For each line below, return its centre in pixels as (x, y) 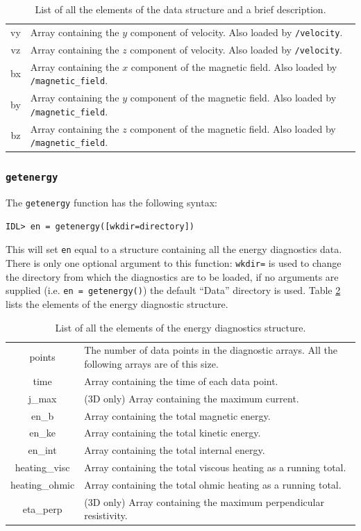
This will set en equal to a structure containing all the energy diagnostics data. (174, 249)
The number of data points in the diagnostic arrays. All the (211, 350)
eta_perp (42, 508)
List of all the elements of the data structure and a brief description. (180, 9)
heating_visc (42, 467)
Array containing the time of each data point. (181, 381)
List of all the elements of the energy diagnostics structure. (180, 327)
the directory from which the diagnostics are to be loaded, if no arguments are (172, 276)
